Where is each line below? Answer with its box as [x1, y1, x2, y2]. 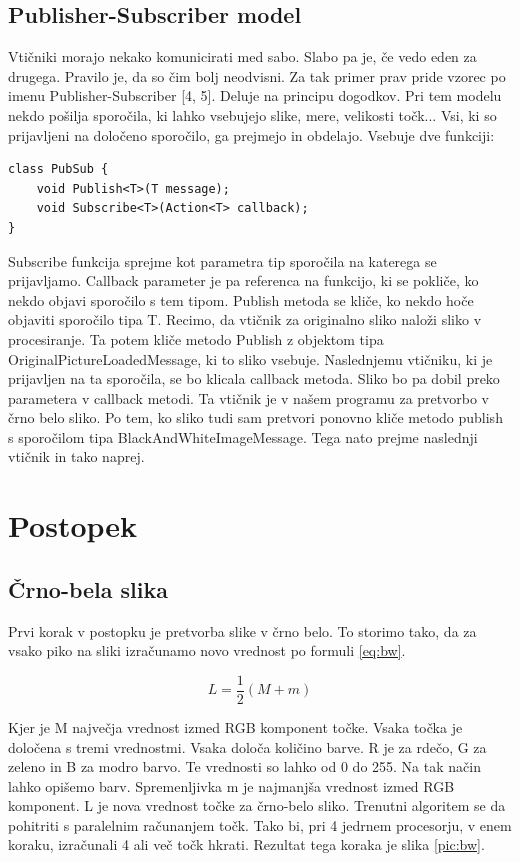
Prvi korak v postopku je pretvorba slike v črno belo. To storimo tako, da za [8, 620, 477, 641]
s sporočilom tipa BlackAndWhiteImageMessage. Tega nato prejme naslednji [8, 426, 478, 447]
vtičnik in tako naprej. [8, 446, 145, 467]
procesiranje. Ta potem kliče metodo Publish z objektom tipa [8, 328, 384, 349]
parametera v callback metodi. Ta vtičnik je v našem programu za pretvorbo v [8, 387, 489, 408]
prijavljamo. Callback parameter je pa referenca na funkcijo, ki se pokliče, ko [8, 270, 479, 291]
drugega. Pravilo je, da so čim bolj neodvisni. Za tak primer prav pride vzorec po [8, 65, 506, 86]
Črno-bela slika [8, 573, 168, 604]
